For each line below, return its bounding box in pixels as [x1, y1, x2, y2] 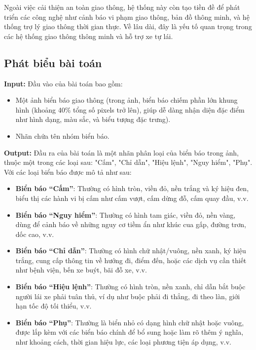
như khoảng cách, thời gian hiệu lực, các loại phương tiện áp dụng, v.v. [15, 337, 231, 347]
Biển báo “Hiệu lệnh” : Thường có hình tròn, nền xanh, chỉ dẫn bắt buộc [15, 281, 246, 292]
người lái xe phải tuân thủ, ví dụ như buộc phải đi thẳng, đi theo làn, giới [15, 291, 240, 301]
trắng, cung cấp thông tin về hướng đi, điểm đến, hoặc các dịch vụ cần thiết [15, 255, 247, 265]
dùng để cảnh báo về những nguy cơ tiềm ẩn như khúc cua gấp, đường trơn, [15, 219, 246, 230]
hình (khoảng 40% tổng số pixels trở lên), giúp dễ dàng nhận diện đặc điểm [15, 104, 245, 115]
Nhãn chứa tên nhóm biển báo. [15, 130, 110, 141]
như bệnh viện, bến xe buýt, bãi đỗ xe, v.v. [15, 265, 147, 275]
